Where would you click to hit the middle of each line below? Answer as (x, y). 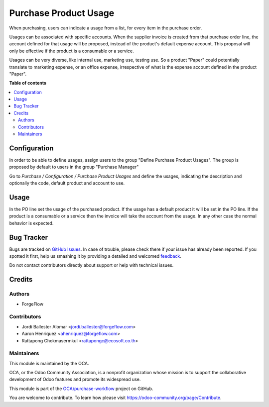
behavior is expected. (31, 223)
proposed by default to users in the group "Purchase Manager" (74, 167)
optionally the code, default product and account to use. (67, 183)
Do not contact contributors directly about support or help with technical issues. (91, 265)
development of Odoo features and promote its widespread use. (75, 379)
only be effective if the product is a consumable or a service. (71, 51)
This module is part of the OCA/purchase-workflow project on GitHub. (81, 389)
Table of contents (28, 83)
